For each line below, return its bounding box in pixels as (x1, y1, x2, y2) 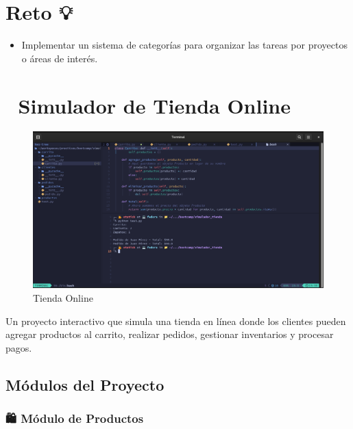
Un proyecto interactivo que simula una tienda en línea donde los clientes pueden (5, 313, 346, 328)
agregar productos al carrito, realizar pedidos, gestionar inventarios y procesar (5, 327, 334, 341)
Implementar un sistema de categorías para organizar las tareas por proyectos (21, 38, 348, 52)
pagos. (5, 340, 32, 354)
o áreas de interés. (21, 51, 98, 65)
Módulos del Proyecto (5, 374, 165, 395)
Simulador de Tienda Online (18, 91, 291, 119)
